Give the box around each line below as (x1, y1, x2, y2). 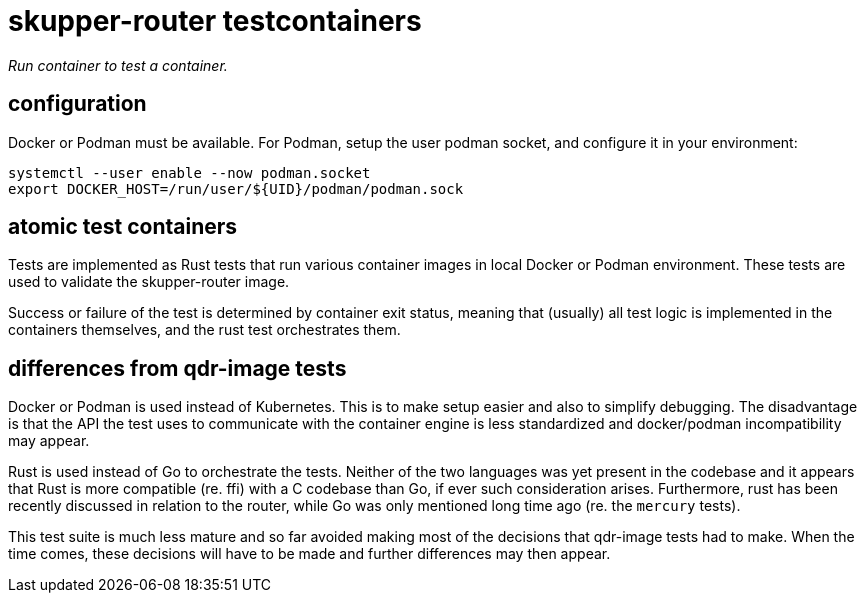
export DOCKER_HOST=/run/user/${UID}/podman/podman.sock (8, 180, 464, 197)
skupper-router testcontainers (8, 4, 422, 38)
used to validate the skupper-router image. (8, 273, 290, 291)
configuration (8, 91, 147, 117)
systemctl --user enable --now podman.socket (8, 164, 371, 181)
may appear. (8, 432, 90, 450)
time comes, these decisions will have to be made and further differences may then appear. (8, 545, 611, 563)
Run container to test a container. (8, 56, 228, 74)
